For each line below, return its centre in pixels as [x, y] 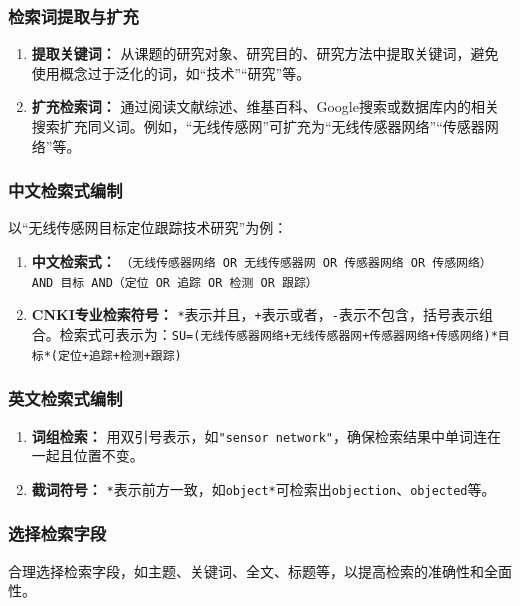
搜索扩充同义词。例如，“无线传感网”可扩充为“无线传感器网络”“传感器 [258, 126]
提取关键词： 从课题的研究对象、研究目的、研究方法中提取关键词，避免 [265, 53]
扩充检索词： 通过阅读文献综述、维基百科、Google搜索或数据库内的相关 [265, 106]
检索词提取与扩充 [73, 15]
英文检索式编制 [65, 398]
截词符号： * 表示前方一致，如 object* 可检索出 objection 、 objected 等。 [263, 488]
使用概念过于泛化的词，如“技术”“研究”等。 [171, 72]
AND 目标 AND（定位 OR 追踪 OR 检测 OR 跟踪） [174, 282]
